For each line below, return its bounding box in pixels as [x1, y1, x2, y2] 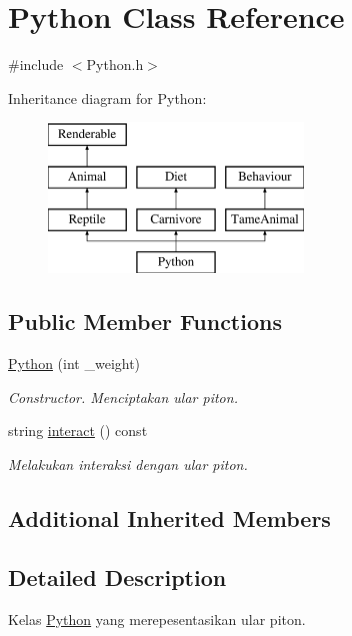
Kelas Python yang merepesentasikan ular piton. [8, 608, 306, 629]
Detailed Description [8, 561, 227, 592]
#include [8, 54, 64, 75]
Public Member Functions [8, 306, 282, 337]
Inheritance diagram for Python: [8, 87, 207, 108]
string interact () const [8, 420, 148, 441]
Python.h [86, 54, 144, 75]
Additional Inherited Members [8, 503, 331, 534]
